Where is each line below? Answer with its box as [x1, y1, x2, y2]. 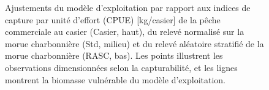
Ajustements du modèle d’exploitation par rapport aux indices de [5, 1, 251, 13]
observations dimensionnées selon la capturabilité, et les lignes [5, 61, 238, 73]
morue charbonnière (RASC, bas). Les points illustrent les [5, 49, 223, 62]
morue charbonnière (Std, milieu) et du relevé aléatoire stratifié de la [5, 37, 264, 50]
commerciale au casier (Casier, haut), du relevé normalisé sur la [5, 25, 244, 38]
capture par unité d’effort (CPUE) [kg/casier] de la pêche [5, 13, 221, 26]
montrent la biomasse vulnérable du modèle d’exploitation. [5, 73, 225, 86]
